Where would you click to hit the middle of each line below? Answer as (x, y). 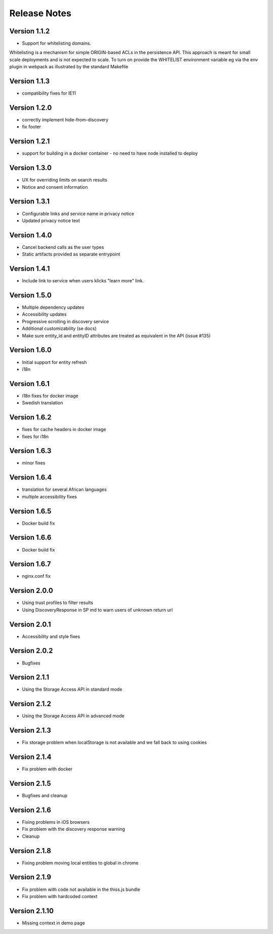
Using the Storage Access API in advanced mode (73, 716)
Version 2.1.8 (30, 851)
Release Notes (40, 13)
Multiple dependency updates (53, 307)
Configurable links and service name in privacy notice (78, 214)
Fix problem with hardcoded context (60, 896)
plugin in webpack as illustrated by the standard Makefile (69, 67)
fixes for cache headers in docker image (64, 430)
